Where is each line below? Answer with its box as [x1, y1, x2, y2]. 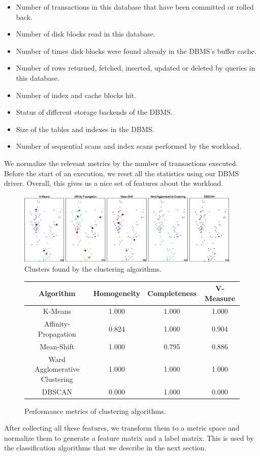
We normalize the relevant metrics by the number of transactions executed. [4, 157, 238, 168]
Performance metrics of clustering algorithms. [24, 405, 166, 416]
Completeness [147, 287, 197, 298]
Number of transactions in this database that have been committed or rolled [16, 2, 254, 12]
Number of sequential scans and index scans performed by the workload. [16, 141, 242, 151]
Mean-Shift [40, 341, 75, 351]
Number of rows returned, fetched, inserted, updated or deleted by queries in [16, 62, 255, 73]
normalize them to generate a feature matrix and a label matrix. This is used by [4, 432, 254, 443]
